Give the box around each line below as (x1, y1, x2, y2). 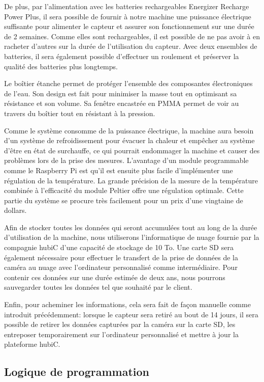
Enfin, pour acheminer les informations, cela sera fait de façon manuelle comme (4, 299, 251, 310)
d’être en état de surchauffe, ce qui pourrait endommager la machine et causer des (4, 145, 260, 155)
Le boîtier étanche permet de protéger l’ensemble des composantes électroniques (4, 78, 253, 89)
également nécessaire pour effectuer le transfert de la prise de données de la (4, 252, 238, 262)
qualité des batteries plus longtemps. (4, 61, 118, 71)
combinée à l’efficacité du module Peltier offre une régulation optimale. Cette (4, 185, 244, 196)
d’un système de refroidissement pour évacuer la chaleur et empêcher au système (4, 135, 255, 146)
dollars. (4, 205, 27, 215)
